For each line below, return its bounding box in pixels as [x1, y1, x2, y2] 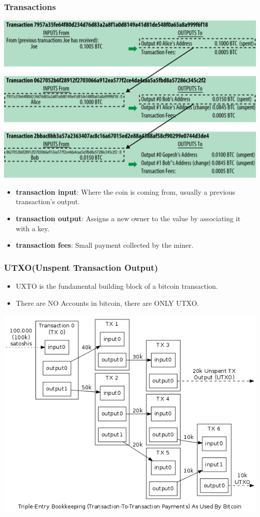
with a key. [15, 223, 49, 233]
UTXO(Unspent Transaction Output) [4, 261, 158, 273]
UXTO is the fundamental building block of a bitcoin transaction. [15, 281, 218, 291]
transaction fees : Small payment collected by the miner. [15, 240, 193, 250]
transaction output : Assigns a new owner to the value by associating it [15, 213, 241, 224]
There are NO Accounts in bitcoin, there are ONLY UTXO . [15, 297, 199, 308]
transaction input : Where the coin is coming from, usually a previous [15, 186, 235, 197]
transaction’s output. [15, 196, 80, 207]
